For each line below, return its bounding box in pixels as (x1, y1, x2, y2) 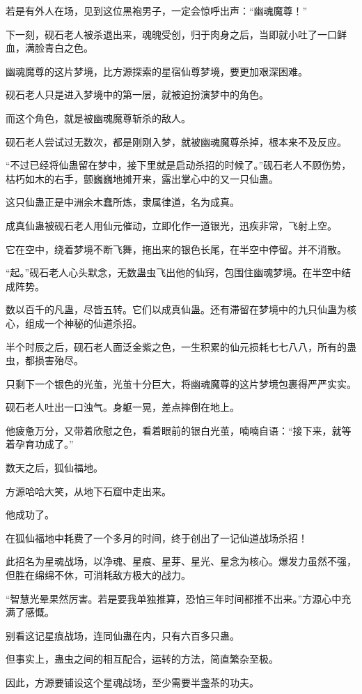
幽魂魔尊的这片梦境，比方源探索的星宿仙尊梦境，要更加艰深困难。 (6, 63, 308, 78)
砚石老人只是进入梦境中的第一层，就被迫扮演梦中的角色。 (6, 87, 269, 102)
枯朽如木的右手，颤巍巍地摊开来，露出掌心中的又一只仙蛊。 (6, 171, 278, 186)
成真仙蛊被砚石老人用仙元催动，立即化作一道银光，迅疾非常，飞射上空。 (6, 218, 337, 232)
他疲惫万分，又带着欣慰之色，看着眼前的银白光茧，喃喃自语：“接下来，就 (6, 423, 342, 437)
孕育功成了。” (15, 437, 74, 451)
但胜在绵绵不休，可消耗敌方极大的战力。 (6, 568, 191, 582)
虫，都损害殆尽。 (6, 353, 84, 368)
